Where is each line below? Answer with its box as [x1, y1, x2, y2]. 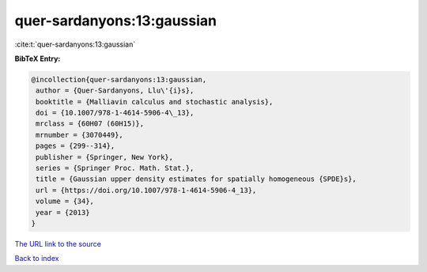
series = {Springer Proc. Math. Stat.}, [36, 164, 195, 173]
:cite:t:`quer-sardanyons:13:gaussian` [14, 40, 136, 49]
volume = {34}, [36, 197, 95, 206]
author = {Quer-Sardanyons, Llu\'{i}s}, [36, 86, 195, 95]
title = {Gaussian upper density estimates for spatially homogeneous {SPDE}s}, [36, 175, 357, 183]
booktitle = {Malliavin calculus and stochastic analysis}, [36, 97, 274, 106]
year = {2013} [36, 208, 90, 217]
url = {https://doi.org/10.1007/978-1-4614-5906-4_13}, [36, 186, 257, 195]
